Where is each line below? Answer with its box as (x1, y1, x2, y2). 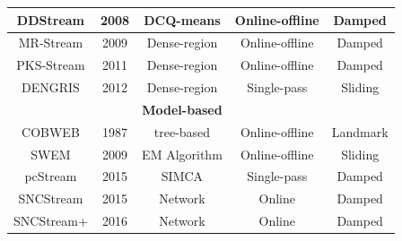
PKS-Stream (16, 56, 85, 74)
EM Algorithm (142, 144, 223, 163)
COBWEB (22, 122, 80, 141)
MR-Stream (18, 33, 83, 52)
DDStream (16, 10, 85, 29)
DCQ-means (144, 10, 221, 29)
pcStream (24, 167, 77, 185)
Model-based (142, 99, 223, 118)
